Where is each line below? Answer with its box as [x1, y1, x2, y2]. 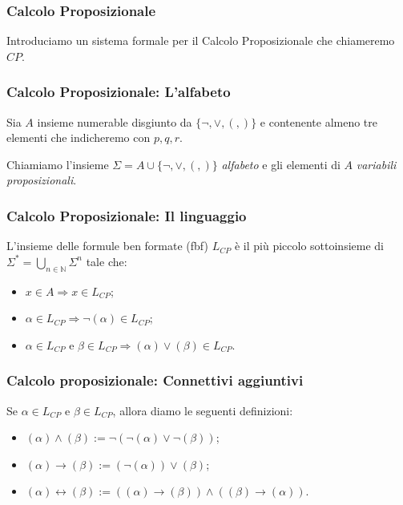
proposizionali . [6, 172, 77, 188]
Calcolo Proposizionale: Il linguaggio [6, 205, 247, 225]
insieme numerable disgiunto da [37, 113, 192, 130]
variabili [356, 156, 397, 172]
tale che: [86, 252, 127, 269]
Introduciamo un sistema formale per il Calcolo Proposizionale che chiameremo [6, 32, 395, 49]
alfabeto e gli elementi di [221, 156, 341, 172]
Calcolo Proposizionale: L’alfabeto [6, 82, 231, 102]
